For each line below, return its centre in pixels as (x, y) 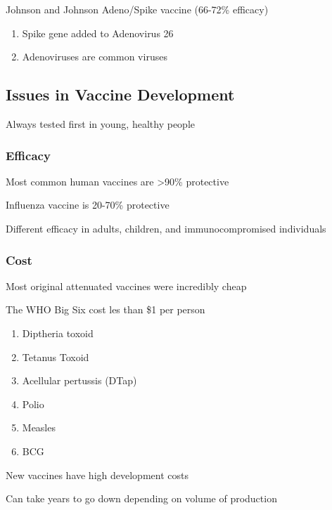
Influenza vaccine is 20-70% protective (88, 205)
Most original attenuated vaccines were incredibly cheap (126, 286)
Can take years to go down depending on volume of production (141, 498)
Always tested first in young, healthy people (100, 123)
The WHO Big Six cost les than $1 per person (106, 309)
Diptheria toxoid (58, 333)
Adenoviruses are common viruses (95, 57)
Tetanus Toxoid (56, 357)
